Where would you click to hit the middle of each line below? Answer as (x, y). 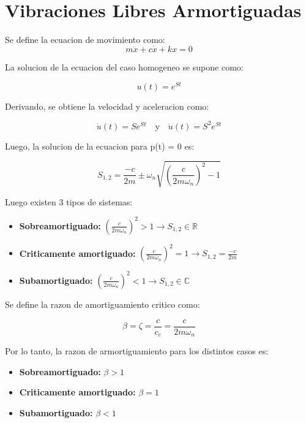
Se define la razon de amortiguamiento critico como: (103, 304)
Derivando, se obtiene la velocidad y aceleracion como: (107, 106)
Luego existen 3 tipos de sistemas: (69, 201)
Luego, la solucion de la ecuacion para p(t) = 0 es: (100, 146)
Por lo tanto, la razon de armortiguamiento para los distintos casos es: (137, 351)
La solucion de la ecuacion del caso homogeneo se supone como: (124, 67)
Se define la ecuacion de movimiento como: (85, 40)
